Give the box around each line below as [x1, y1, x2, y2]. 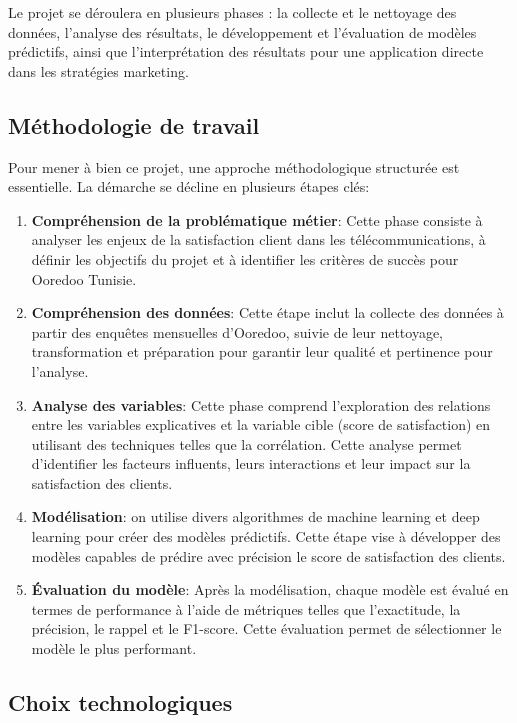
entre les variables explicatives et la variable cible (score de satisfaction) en [31, 414, 491, 435]
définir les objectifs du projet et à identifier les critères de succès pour [31, 248, 459, 269]
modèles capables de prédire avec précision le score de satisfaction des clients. [31, 545, 506, 566]
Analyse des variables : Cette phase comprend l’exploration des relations [31, 394, 491, 415]
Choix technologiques [8, 687, 233, 718]
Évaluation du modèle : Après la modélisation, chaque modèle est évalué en [31, 579, 509, 600]
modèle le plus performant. [31, 638, 197, 659]
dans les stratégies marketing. [8, 60, 189, 81]
